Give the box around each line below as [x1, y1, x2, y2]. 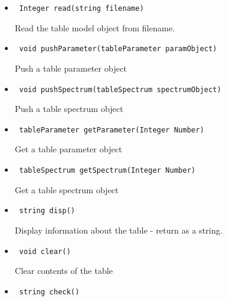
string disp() [19, 206, 76, 216]
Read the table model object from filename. [14, 21, 175, 34]
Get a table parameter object [14, 143, 123, 155]
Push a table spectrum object [14, 102, 124, 115]
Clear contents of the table [14, 264, 113, 277]
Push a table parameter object [14, 61, 127, 74]
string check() [19, 287, 80, 296]
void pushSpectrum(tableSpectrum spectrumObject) [19, 85, 222, 94]
